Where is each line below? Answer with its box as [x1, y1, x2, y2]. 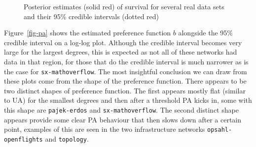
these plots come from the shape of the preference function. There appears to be [4, 76, 247, 86]
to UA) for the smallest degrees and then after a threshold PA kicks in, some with [4, 95, 252, 105]
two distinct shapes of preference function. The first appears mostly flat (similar [4, 85, 246, 95]
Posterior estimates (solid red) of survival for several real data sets [24, 1, 224, 11]
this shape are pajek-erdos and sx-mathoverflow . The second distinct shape [4, 105, 239, 115]
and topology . [45, 133, 89, 144]
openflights [4, 136, 43, 143]
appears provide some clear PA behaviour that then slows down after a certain [4, 114, 242, 124]
